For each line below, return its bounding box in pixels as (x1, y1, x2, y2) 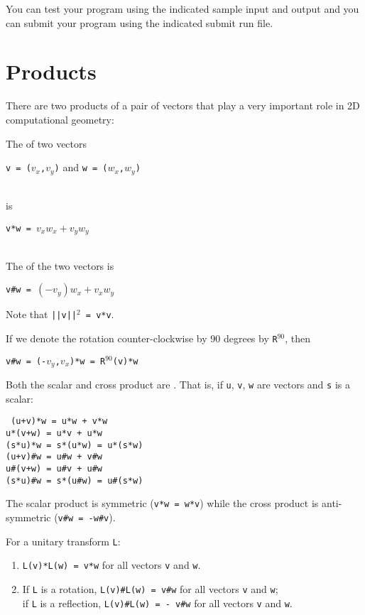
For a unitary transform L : (6, 533, 121, 548)
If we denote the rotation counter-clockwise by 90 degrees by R (6, 331, 278, 346)
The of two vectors (6, 136, 87, 151)
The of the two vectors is (6, 258, 114, 273)
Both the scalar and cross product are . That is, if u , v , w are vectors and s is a (6, 377, 350, 392)
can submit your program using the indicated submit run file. (6, 15, 273, 30)
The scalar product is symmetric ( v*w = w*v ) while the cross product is (6, 496, 319, 511)
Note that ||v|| (6, 307, 77, 322)
